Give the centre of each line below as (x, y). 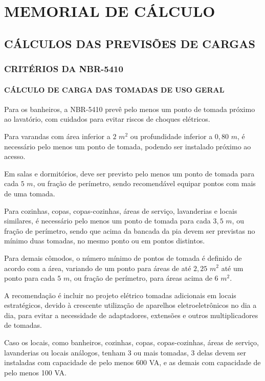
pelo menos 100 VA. (35, 372)
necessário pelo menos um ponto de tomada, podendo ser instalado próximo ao (128, 146)
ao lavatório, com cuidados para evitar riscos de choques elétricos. (107, 119)
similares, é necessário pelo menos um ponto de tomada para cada (107, 221)
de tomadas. (23, 325)
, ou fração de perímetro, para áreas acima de (141, 278)
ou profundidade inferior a (171, 136)
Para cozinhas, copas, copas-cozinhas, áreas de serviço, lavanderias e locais (121, 210)
